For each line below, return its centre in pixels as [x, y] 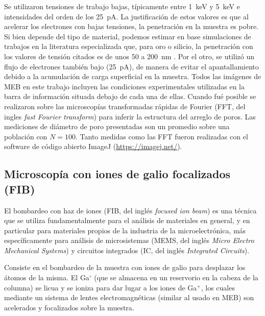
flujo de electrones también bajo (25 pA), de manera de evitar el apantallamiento [131, 66]
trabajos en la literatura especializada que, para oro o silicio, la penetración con [129, 46]
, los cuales [218, 287]
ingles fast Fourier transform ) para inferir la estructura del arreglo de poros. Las [130, 116]
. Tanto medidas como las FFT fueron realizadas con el [162, 136]
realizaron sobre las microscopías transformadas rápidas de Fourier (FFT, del [125, 106]
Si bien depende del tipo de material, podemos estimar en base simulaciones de [128, 36]
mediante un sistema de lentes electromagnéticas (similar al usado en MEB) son [129, 297]
